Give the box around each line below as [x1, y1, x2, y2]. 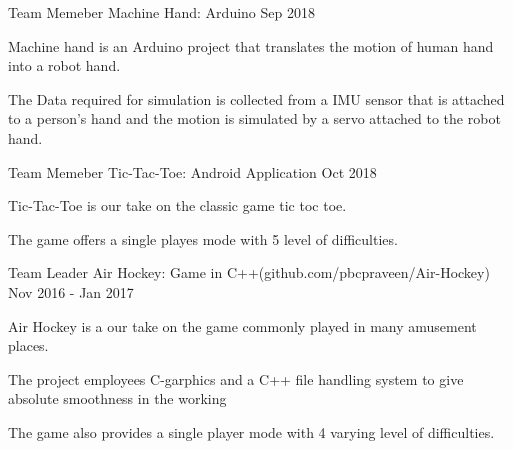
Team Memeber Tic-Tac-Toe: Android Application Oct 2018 [8, 161, 377, 182]
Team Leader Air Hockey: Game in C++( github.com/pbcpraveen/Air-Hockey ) [8, 262, 490, 283]
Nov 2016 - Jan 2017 [8, 281, 134, 302]
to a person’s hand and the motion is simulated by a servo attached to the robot [8, 108, 501, 129]
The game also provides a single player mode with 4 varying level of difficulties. [8, 421, 495, 442]
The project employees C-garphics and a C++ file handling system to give [8, 368, 464, 389]
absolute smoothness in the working [8, 388, 227, 409]
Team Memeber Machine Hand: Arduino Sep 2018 [8, 2, 315, 22]
